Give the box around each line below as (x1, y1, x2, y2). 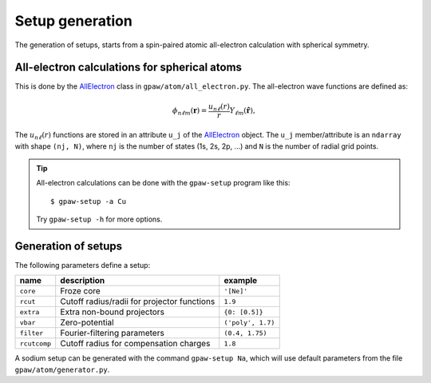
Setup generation (14, 12, 133, 30)
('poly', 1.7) (223, 318, 275, 327)
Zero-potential (60, 317, 115, 328)
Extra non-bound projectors (60, 306, 165, 317)
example (223, 275, 258, 286)
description (60, 275, 105, 286)
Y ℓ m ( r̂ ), (229, 106, 255, 117)
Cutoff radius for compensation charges (60, 338, 211, 349)
